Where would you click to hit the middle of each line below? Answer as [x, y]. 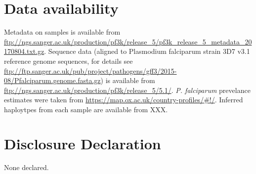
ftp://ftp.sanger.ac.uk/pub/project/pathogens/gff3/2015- [90, 70]
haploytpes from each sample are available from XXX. [86, 109]
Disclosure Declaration [83, 143]
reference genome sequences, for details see [68, 61]
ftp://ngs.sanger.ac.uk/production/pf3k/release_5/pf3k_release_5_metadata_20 [128, 41]
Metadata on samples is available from [62, 32]
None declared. [26, 167]
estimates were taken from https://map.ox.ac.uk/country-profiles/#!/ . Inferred [124, 100]
